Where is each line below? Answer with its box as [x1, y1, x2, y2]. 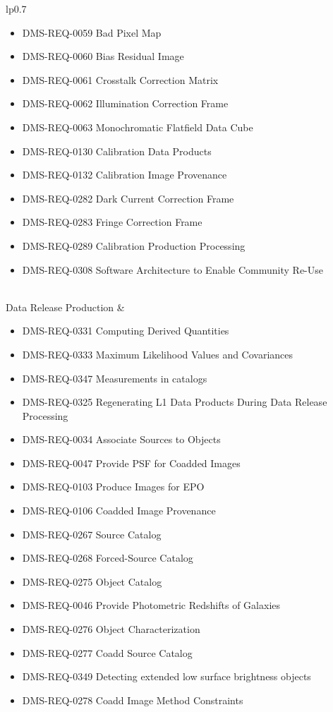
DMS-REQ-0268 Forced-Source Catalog [22, 550, 193, 565]
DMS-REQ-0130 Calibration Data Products [22, 143, 212, 158]
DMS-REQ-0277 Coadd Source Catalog [22, 645, 193, 660]
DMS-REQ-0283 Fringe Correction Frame [22, 215, 202, 229]
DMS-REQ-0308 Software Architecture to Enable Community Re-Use [22, 262, 323, 277]
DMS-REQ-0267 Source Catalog [22, 526, 162, 541]
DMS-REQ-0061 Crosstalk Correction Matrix [22, 72, 219, 87]
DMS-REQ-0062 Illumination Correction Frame [22, 96, 229, 111]
